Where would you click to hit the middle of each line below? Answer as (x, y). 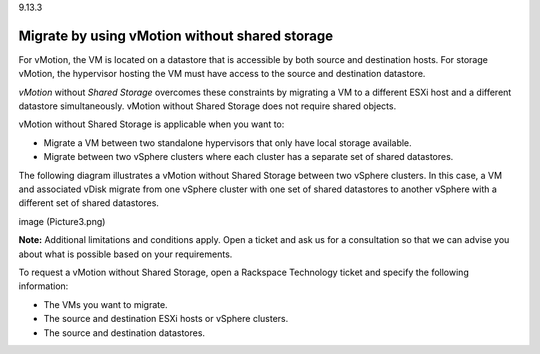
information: (43, 286)
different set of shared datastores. (89, 203)
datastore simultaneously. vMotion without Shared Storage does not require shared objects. (207, 106)
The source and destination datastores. (124, 332)
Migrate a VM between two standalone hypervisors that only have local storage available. (227, 142)
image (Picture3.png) (62, 221)
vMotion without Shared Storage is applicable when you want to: (151, 124)
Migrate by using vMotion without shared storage (176, 35)
